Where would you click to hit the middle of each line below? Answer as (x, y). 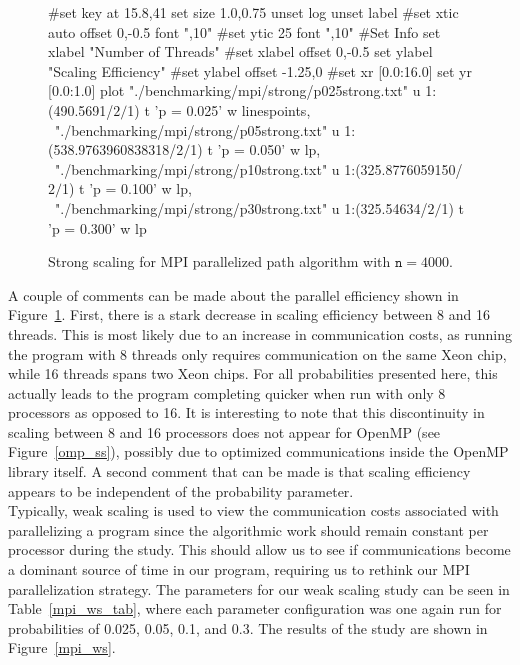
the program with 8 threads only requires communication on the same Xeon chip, (257, 353)
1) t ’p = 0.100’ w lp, (127, 188)
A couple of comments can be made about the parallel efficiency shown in (233, 294)
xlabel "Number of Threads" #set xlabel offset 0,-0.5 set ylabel (240, 51)
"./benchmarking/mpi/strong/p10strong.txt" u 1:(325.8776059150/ (258, 168)
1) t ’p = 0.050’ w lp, (255, 149)
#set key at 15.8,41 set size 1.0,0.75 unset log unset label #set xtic (253, 12)
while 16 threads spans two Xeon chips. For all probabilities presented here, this (253, 373)
